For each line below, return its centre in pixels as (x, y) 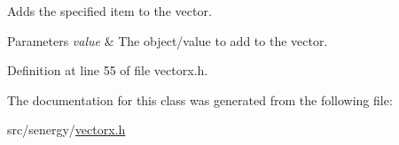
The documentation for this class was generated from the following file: (200, 99)
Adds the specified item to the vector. (110, 11)
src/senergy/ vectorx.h (66, 130)
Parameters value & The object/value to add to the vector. (168, 40)
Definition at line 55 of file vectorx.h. (108, 70)
